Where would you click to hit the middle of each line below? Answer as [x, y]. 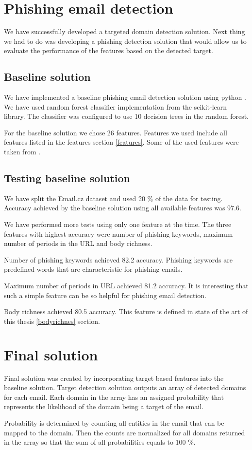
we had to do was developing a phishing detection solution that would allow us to [125, 41]
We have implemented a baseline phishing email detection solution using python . [125, 97]
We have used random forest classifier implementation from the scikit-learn [116, 106]
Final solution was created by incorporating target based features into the [114, 378]
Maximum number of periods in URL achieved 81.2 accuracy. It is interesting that [126, 286]
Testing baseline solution [67, 178]
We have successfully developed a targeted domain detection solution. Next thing [125, 31]
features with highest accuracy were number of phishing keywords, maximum [118, 234]
